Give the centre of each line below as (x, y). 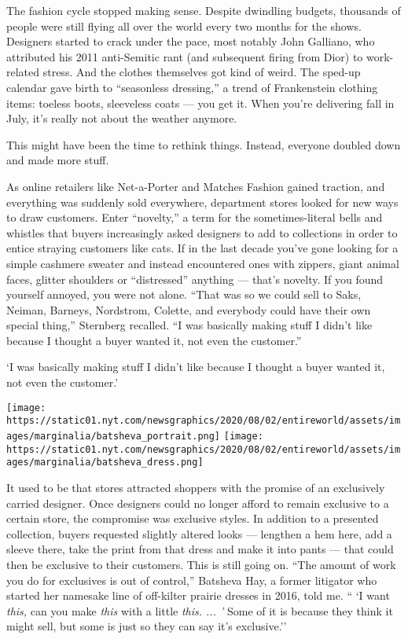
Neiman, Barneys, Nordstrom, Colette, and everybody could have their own (189, 309)
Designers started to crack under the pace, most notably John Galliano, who (191, 41)
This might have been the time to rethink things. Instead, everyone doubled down (204, 144)
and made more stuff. (58, 160)
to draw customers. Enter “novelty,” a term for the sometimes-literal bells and (195, 217)
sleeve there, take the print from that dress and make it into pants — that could (200, 549)
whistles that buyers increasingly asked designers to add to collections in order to (202, 232)
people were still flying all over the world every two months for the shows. (184, 26)
